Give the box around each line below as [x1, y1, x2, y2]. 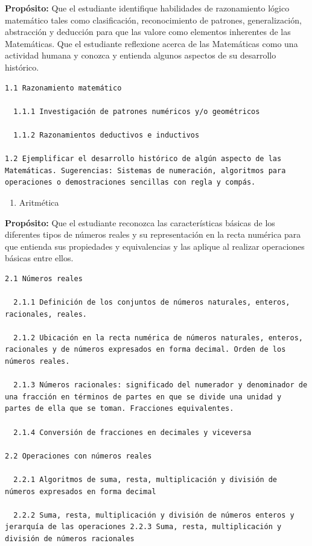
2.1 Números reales [5, 274, 83, 283]
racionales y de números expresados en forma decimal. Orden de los [5, 345, 286, 354]
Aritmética [19, 195, 59, 208]
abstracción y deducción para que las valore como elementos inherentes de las [5, 25, 291, 38]
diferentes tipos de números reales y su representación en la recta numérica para [5, 228, 301, 241]
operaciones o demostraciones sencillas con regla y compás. [5, 178, 256, 187]
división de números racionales [5, 534, 135, 543]
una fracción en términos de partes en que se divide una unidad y [5, 392, 282, 401]
